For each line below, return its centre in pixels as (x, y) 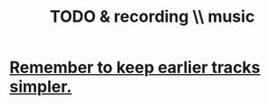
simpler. (41, 87)
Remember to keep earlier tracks (135, 67)
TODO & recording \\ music (152, 17)
